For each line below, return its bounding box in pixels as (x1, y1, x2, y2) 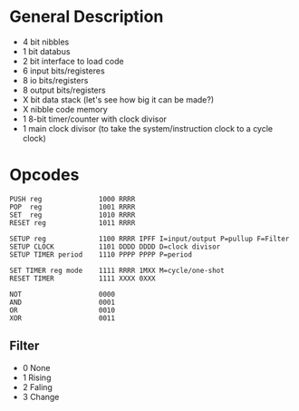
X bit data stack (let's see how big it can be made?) (22, 93, 215, 105)
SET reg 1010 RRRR (9, 210, 136, 220)
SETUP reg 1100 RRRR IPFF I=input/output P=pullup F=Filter (9, 234, 290, 243)
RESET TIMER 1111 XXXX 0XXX (9, 274, 156, 283)
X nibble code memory (22, 103, 109, 114)
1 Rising (22, 372, 52, 383)
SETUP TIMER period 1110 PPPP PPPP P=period (9, 250, 193, 259)
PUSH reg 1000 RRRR (9, 194, 136, 203)
